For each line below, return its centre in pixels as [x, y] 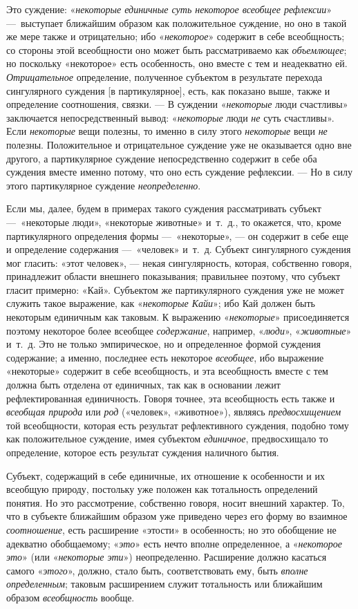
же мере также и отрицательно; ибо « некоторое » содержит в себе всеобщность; [176, 36]
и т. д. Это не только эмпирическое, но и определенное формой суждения [163, 344]
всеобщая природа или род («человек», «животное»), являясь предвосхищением [174, 412]
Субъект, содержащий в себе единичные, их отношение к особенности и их [166, 475]
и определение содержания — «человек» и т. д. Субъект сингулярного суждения [179, 249]
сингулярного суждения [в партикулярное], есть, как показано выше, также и [168, 90]
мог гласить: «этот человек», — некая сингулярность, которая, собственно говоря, [179, 262]
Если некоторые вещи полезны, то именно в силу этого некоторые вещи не [167, 131]
